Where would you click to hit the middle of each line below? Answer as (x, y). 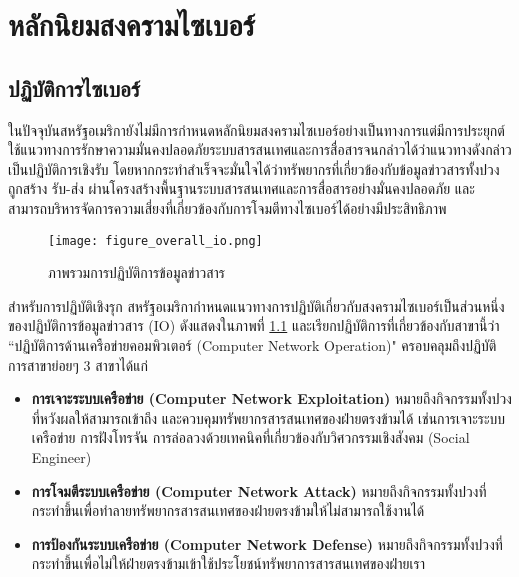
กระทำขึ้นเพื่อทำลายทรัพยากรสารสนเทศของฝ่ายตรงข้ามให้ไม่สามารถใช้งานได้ (228, 510)
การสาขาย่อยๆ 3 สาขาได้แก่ (78, 364)
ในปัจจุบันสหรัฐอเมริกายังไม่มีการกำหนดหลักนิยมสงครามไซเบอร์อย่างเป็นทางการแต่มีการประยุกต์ (256, 129)
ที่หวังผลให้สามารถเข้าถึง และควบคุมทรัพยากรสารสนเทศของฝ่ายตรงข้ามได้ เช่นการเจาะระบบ (268, 417)
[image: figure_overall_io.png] (155, 240)
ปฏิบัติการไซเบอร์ (74, 87)
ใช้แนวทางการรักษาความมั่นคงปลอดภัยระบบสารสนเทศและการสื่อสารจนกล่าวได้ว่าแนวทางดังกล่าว (260, 149)
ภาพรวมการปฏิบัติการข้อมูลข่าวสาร (137, 272)
